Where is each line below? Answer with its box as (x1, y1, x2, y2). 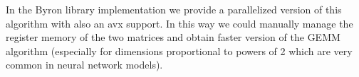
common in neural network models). (6, 57, 163, 72)
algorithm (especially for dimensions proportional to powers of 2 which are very (6, 43, 353, 58)
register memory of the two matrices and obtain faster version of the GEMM (6, 30, 340, 45)
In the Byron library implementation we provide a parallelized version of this (6, 2, 342, 16)
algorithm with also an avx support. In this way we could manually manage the (6, 16, 353, 30)
